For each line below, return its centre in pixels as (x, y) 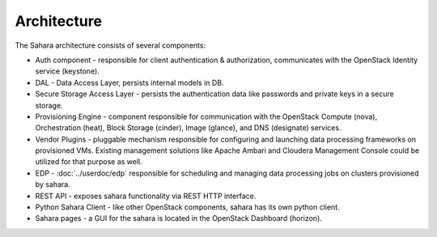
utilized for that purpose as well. (89, 162)
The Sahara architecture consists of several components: (110, 45)
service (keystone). (68, 71)
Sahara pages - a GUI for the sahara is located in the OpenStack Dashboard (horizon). (179, 218)
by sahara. (53, 184)
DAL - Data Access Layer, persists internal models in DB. (129, 83)
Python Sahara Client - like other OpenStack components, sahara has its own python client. (187, 207)
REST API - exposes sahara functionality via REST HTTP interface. (146, 196)
